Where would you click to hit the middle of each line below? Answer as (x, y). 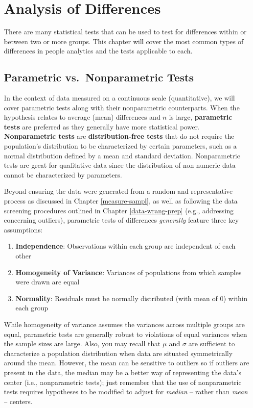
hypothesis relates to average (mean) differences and (82, 117)
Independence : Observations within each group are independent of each (126, 246)
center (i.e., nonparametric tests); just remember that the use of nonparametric (123, 382)
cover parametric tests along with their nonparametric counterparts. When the (122, 107)
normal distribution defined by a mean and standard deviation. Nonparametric (122, 155)
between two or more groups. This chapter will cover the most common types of (124, 41)
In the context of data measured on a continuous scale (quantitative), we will (119, 98)
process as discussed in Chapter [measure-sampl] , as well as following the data (121, 201)
